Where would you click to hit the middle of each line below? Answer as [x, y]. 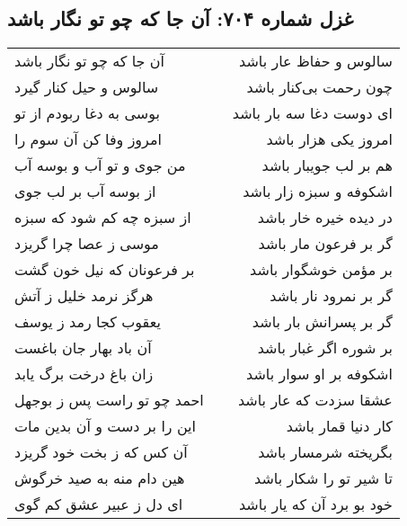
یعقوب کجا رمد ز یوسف [88, 322]
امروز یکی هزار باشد [329, 139]
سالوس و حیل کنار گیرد [87, 87]
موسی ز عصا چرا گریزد [87, 244]
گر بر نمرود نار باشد [331, 296]
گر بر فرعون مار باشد [325, 244]
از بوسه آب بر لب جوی [85, 192]
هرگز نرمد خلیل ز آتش [84, 296]
